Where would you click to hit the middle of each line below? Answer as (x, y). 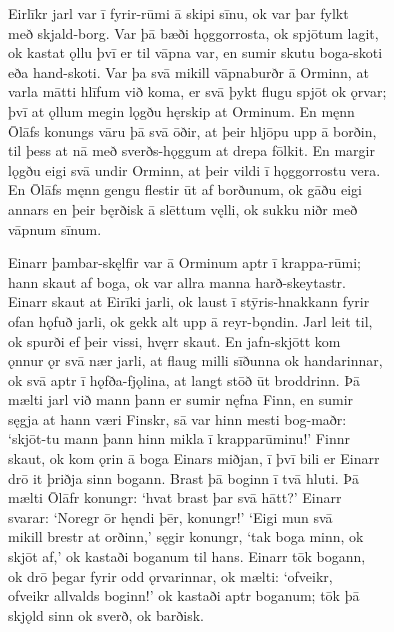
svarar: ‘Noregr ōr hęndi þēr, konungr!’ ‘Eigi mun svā (170, 516)
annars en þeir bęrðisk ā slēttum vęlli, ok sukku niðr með (183, 208)
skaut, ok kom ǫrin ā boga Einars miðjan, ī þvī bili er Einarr (194, 458)
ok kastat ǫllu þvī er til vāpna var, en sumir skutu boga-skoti (195, 52)
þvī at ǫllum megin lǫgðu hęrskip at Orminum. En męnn (181, 110)
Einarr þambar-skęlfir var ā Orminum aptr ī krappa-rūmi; (185, 262)
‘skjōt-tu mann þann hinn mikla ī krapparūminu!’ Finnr (179, 438)
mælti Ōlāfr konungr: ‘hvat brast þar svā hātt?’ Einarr (175, 497)
